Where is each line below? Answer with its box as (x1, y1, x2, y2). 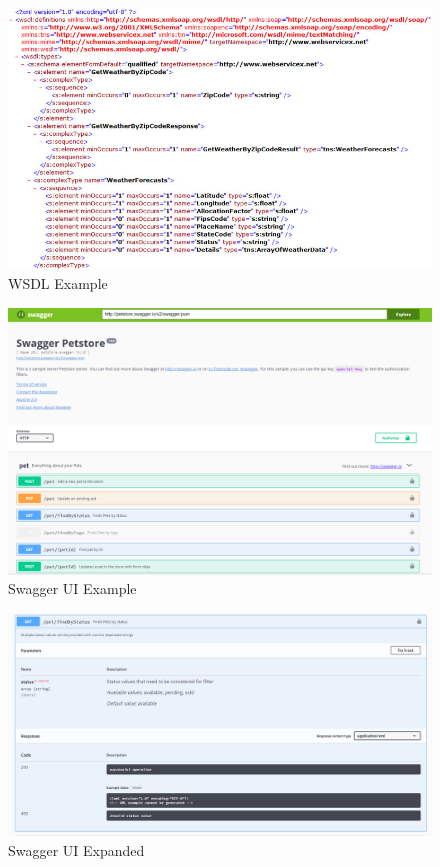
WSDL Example (8, 273, 108, 294)
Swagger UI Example (8, 578, 137, 599)
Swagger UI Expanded (8, 840, 145, 861)
